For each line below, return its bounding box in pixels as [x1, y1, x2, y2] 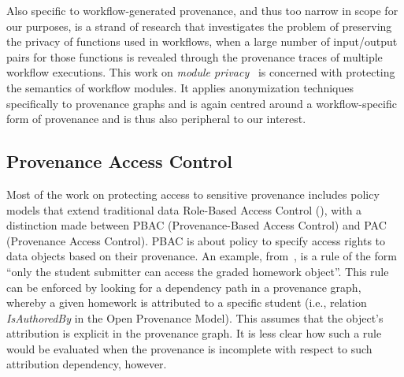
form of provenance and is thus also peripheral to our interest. [6, 110, 306, 127]
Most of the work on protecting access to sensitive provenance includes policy [6, 185, 380, 202]
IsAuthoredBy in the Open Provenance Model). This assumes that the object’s [6, 309, 384, 326]
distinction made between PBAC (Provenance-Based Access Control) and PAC [6, 217, 387, 233]
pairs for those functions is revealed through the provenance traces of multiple [6, 48, 383, 65]
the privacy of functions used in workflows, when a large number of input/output [6, 33, 398, 50]
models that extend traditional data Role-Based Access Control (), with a [6, 201, 362, 218]
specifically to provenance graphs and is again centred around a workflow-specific [6, 95, 397, 111]
